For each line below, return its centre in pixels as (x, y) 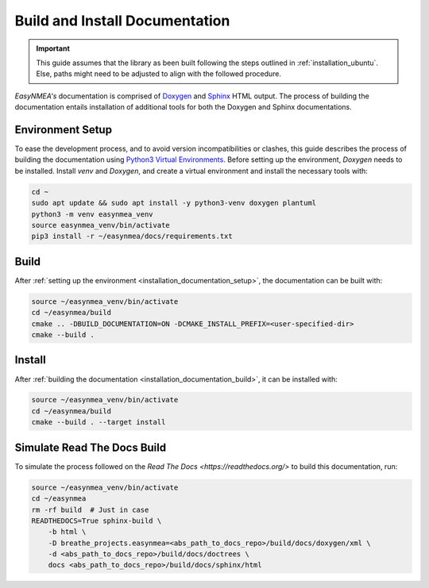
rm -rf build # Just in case (90, 509)
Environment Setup (64, 130)
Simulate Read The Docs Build (91, 447)
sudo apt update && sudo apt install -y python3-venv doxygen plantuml (174, 203)
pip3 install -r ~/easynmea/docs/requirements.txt (132, 236)
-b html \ (67, 532)
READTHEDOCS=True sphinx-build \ (97, 521)
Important (53, 48)
